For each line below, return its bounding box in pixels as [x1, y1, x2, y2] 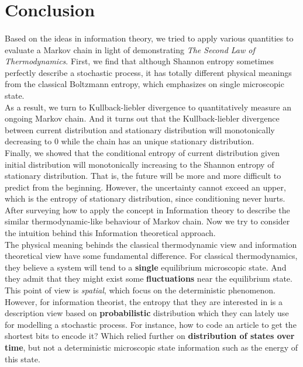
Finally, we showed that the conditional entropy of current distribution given [5, 146, 280, 158]
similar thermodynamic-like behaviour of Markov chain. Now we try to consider [5, 215, 290, 227]
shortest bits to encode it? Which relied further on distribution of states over [5, 330, 295, 342]
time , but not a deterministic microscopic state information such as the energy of [5, 341, 298, 353]
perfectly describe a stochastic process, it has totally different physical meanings [5, 66, 292, 78]
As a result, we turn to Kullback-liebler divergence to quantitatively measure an [5, 101, 292, 113]
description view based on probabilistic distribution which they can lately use [5, 307, 289, 319]
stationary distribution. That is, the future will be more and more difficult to [5, 169, 281, 182]
